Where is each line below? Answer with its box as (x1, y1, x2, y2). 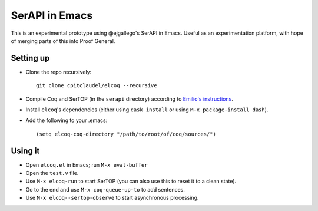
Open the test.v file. (25, 170, 79, 177)
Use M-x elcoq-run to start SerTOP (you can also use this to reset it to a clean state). (25, 177, 237, 185)
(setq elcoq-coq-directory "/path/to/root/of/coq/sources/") (36, 130, 216, 137)
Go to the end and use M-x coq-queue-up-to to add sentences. (25, 186, 185, 193)
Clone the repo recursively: (25, 68, 92, 75)
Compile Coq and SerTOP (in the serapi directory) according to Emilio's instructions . (25, 95, 234, 103)
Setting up (11, 53, 50, 63)
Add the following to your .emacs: (25, 117, 108, 124)
